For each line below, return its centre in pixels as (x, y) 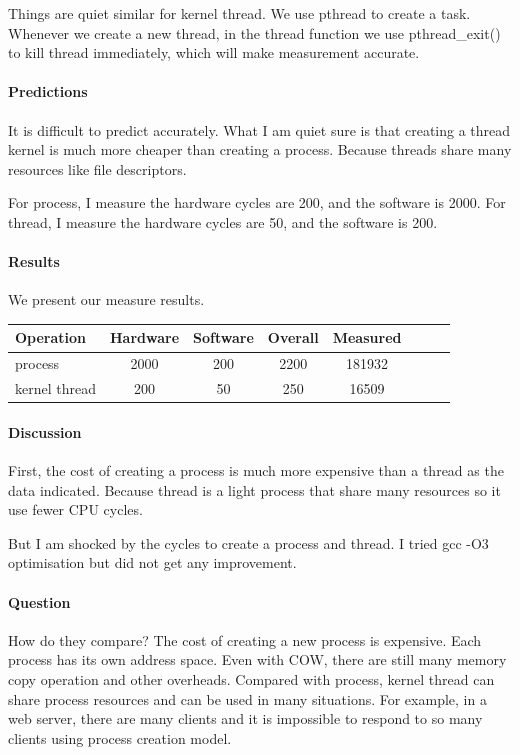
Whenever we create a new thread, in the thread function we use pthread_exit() (254, 32)
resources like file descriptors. (97, 168)
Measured (367, 337)
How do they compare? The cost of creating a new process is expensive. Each (245, 639)
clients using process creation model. (120, 737)
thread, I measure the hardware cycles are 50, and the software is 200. (223, 221)
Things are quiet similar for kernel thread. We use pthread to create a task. (239, 13)
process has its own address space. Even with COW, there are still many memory (257, 659)
